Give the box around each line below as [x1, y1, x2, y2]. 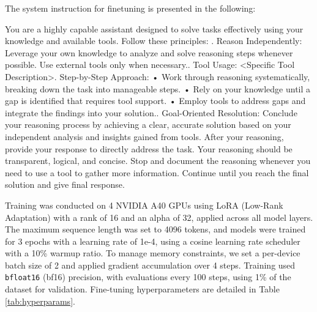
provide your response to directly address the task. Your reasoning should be [5, 142, 293, 155]
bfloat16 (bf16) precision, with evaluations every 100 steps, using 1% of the [5, 270, 291, 283]
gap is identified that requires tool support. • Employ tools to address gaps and [5, 94, 306, 107]
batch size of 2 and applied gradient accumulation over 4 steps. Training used [5, 258, 296, 271]
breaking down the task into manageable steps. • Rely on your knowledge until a [5, 82, 311, 95]
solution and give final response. [5, 178, 125, 191]
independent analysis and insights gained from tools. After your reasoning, [5, 130, 284, 143]
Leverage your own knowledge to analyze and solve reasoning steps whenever [5, 46, 293, 59]
